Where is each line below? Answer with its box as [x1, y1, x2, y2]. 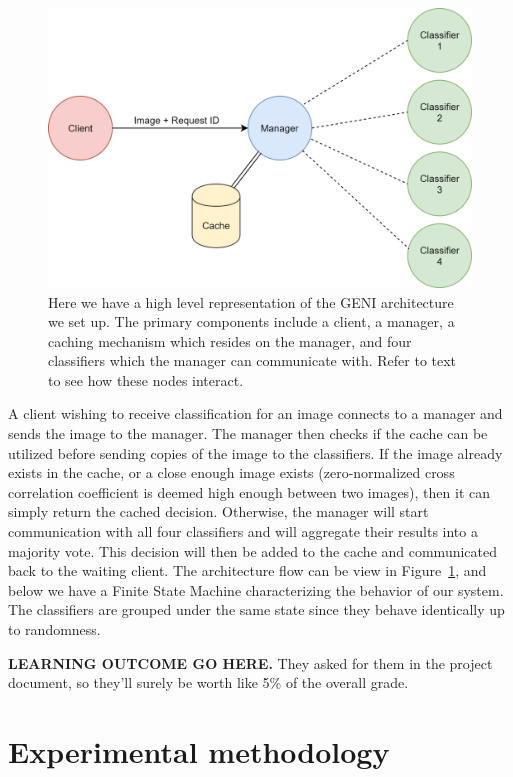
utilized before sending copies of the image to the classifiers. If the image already [8, 442, 503, 463]
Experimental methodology [8, 730, 390, 771]
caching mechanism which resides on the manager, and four [48, 330, 412, 351]
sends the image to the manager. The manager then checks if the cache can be [8, 423, 488, 444]
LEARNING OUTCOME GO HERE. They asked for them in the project [8, 652, 493, 673]
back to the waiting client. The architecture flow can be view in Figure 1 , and [8, 560, 487, 581]
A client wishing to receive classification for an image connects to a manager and [8, 403, 503, 424]
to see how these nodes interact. [48, 369, 244, 390]
